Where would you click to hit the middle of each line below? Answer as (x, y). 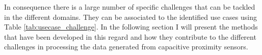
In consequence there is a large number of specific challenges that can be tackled (130, 7)
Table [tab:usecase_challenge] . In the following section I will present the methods (131, 27)
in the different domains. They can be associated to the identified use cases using (130, 17)
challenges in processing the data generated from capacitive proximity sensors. (126, 47)
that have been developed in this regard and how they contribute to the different (130, 36)
